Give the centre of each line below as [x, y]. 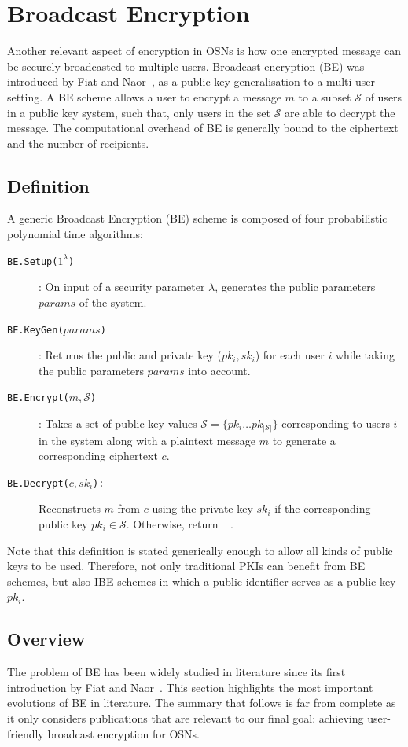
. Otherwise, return [172, 523]
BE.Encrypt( [38, 398]
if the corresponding [323, 508]
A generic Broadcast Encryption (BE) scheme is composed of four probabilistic [197, 218]
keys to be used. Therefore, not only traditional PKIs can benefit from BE [186, 566]
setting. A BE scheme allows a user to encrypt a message [144, 96]
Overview [46, 639]
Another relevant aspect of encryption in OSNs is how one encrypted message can [204, 51]
